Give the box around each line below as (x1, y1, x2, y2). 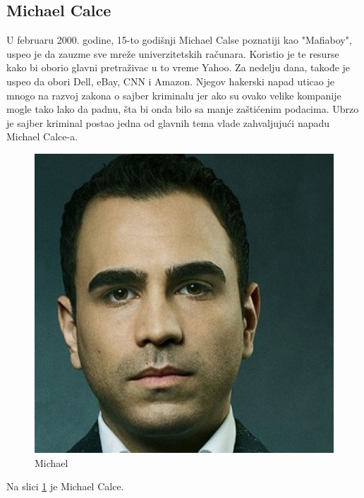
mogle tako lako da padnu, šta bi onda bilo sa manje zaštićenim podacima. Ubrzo (6, 102, 359, 116)
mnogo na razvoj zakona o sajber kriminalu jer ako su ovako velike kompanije (6, 87, 341, 102)
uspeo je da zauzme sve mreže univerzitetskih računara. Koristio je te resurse (6, 46, 339, 61)
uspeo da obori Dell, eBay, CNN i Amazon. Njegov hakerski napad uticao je (6, 73, 334, 88)
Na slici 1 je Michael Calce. (6, 479, 124, 494)
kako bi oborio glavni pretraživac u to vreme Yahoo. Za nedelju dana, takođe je (6, 60, 351, 75)
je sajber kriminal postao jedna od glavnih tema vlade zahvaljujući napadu (6, 115, 330, 130)
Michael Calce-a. (6, 129, 78, 144)
